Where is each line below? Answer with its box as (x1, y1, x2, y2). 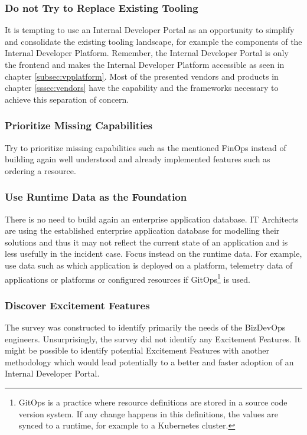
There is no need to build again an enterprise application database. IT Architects (5, 212, 299, 225)
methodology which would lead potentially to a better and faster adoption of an (5, 355, 294, 368)
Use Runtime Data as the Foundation (5, 189, 187, 204)
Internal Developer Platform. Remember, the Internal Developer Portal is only (5, 47, 289, 59)
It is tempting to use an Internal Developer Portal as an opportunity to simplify (5, 24, 295, 36)
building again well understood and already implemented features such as (5, 153, 270, 165)
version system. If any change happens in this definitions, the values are (18, 407, 279, 420)
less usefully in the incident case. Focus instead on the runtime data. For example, (5, 247, 302, 260)
